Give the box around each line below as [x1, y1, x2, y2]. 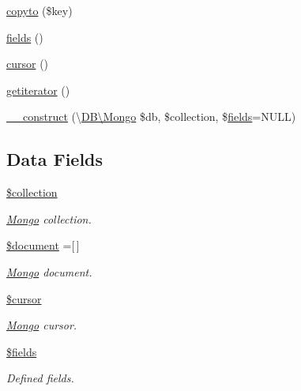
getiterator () [6, 81, 70, 98]
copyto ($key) [6, 2, 73, 18]
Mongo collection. [6, 210, 92, 227]
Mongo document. [6, 263, 92, 280]
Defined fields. [6, 370, 74, 386]
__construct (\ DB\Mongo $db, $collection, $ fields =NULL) [6, 108, 296, 125]
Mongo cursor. [6, 317, 77, 333]
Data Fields [6, 147, 103, 171]
